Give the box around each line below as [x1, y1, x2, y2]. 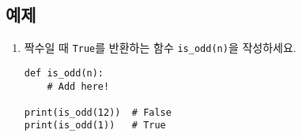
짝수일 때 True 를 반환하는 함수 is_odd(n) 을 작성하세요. [24, 39, 296, 56]
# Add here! [47, 80, 110, 92]
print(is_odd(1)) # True [24, 120, 166, 131]
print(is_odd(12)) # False [24, 106, 172, 118]
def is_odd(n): [24, 67, 104, 79]
